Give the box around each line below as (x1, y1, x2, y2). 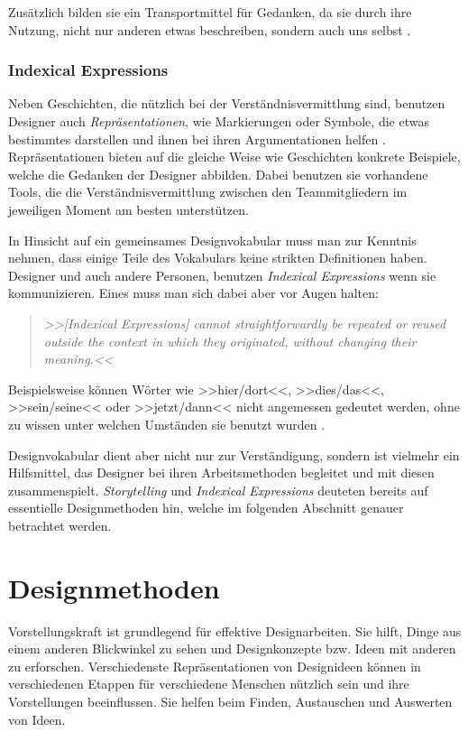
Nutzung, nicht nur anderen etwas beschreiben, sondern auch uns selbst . (8, 20, 411, 39)
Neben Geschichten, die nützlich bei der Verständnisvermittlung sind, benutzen (8, 94, 445, 113)
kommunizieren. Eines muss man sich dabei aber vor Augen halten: (8, 283, 379, 302)
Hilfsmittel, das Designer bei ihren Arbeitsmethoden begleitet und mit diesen (8, 463, 435, 482)
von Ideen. (8, 709, 66, 728)
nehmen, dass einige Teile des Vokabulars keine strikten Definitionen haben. (8, 248, 427, 267)
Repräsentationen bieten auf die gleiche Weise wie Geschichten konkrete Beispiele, (8, 147, 461, 166)
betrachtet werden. (8, 515, 112, 534)
